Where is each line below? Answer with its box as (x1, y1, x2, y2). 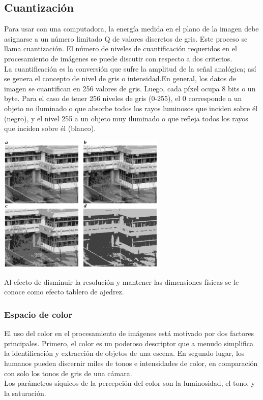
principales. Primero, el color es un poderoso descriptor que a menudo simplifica (4, 338, 254, 348)
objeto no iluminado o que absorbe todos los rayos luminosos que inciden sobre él (4, 103, 258, 113)
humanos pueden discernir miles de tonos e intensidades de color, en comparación (4, 357, 258, 368)
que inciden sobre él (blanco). (4, 123, 96, 134)
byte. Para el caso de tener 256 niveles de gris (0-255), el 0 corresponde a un (4, 93, 242, 104)
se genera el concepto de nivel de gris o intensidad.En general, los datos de (4, 73, 237, 84)
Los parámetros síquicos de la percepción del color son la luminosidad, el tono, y (4, 378, 255, 388)
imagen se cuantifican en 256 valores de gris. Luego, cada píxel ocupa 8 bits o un (4, 83, 256, 93)
